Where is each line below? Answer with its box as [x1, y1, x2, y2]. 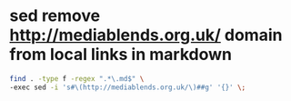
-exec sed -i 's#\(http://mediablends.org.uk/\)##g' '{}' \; [9, 83, 246, 92]
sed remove [9, 5, 101, 26]
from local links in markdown [9, 45, 232, 65]
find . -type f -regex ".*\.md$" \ [9, 74, 145, 83]
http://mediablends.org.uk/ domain [9, 25, 283, 45]
